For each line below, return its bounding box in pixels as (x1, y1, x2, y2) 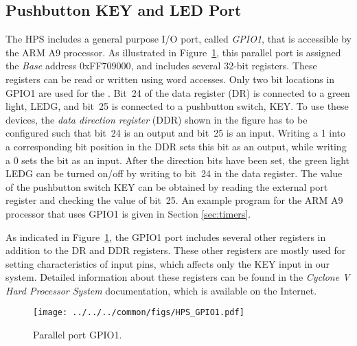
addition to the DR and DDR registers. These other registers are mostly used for (5, 243, 346, 257)
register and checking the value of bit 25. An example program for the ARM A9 (5, 193, 343, 207)
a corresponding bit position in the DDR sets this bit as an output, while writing (5, 139, 347, 153)
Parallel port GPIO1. (33, 327, 122, 342)
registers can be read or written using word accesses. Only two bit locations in (5, 71, 335, 86)
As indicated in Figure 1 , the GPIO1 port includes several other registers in (5, 229, 326, 244)
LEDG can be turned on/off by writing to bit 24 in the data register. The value (5, 166, 343, 181)
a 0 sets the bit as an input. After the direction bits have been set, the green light (5, 152, 349, 167)
